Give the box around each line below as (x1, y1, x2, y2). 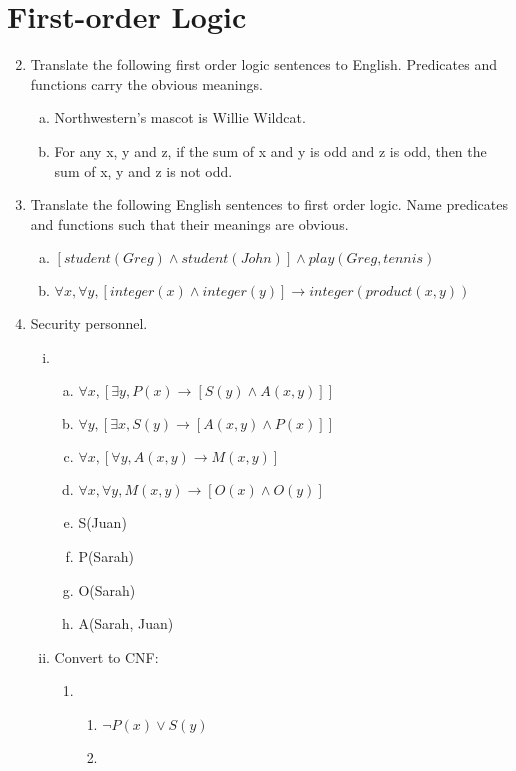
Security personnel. (30, 313, 148, 334)
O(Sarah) (78, 579, 136, 600)
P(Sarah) (78, 546, 134, 567)
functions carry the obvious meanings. (30, 73, 263, 94)
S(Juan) (78, 512, 127, 533)
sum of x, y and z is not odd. (54, 160, 233, 181)
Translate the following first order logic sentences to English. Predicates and (30, 54, 497, 75)
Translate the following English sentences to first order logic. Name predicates (30, 194, 509, 215)
